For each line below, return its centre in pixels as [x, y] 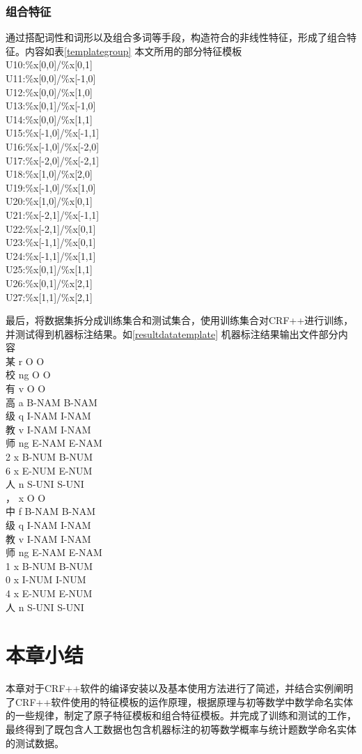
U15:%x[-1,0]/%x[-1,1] [53, 133]
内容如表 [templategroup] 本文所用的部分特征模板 [133, 51]
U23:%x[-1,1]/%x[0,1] [51, 242]
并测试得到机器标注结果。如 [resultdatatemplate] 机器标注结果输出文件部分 [172, 333]
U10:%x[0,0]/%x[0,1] [49, 64]
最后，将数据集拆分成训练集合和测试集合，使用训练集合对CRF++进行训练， [180, 320]
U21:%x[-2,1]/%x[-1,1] [53, 214]
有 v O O [26, 388]
